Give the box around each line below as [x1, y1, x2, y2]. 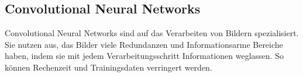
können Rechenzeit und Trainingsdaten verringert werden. [5, 61, 212, 73]
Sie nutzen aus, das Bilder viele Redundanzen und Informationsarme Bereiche [5, 38, 283, 50]
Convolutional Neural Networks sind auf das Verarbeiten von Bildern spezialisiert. [5, 27, 299, 39]
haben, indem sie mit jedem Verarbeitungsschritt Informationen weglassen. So [5, 50, 284, 62]
